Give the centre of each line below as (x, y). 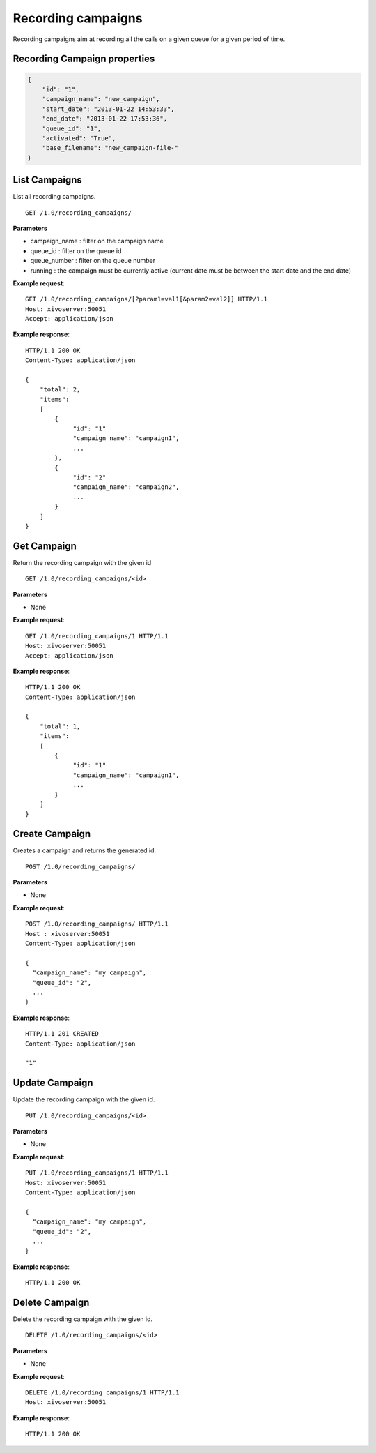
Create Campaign (52, 834)
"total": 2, (60, 390)
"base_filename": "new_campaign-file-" (110, 148)
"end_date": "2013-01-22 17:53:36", (104, 119)
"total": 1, (60, 726)
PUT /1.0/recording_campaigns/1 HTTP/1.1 (97, 1173)
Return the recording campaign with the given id (82, 562)
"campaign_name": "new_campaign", (101, 99)
